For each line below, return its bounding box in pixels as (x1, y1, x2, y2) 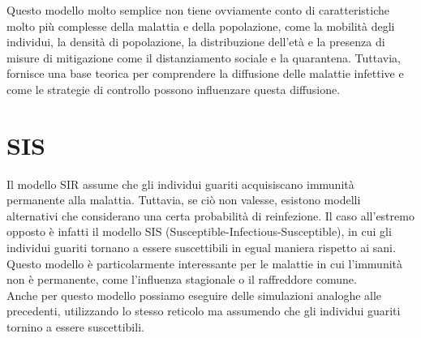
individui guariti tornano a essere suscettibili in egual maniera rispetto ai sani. (6, 239, 396, 256)
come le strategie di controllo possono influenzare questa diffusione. (6, 80, 341, 97)
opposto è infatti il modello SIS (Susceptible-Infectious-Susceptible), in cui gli (6, 223, 392, 240)
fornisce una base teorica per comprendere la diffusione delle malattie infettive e (6, 65, 404, 82)
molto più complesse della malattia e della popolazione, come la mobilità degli (6, 17, 395, 34)
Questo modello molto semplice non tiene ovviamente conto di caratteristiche (6, 2, 389, 18)
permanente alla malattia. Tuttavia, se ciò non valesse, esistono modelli (6, 191, 361, 208)
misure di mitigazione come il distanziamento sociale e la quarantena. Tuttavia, (6, 49, 402, 66)
